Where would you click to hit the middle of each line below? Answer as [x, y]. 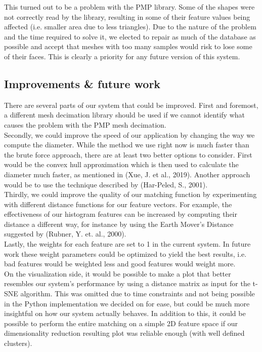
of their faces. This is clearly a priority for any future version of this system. [122, 56]
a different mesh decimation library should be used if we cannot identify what [124, 115]
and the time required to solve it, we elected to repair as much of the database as [130, 36]
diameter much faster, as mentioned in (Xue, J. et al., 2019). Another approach [127, 174]
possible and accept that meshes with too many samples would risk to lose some [128, 46]
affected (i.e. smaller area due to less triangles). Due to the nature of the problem [130, 27]
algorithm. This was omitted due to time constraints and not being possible [138, 294]
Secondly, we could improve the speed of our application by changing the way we [129, 134]
